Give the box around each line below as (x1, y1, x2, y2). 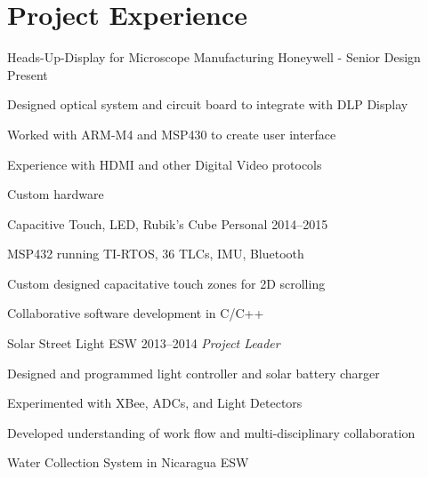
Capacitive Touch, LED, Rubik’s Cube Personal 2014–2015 (7, 214, 328, 233)
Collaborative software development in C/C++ (7, 304, 264, 322)
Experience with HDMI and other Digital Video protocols (7, 155, 322, 173)
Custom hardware (7, 185, 104, 203)
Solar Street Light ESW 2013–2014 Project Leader (7, 334, 280, 353)
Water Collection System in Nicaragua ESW (7, 453, 249, 472)
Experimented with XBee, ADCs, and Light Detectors (7, 394, 303, 412)
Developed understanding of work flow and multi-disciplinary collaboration (7, 423, 416, 441)
